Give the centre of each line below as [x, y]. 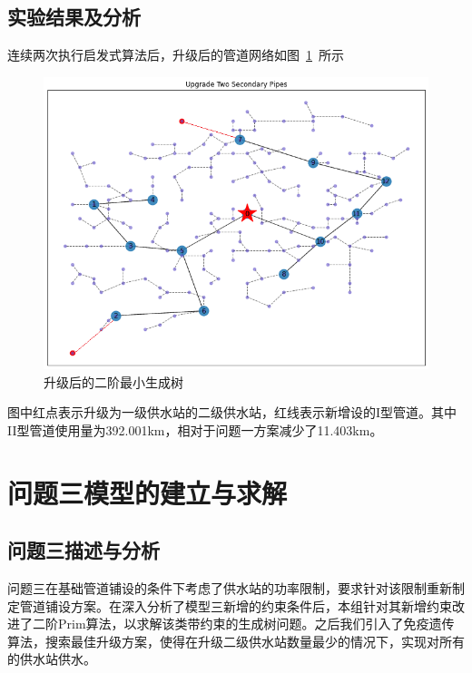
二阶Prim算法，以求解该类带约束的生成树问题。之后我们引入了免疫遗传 [243, 624]
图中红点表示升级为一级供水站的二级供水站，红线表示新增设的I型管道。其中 [232, 412]
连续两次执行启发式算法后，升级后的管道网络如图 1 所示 [176, 55]
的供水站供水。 [52, 659]
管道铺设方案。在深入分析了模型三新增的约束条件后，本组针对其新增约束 [236, 605]
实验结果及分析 [74, 17]
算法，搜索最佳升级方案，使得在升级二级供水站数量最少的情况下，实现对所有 [236, 641]
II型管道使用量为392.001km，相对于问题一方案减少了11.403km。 [195, 429]
